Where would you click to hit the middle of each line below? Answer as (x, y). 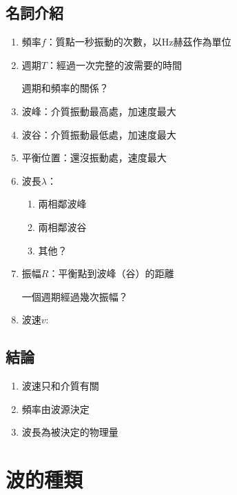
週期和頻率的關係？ (65, 88)
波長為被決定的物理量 (70, 432)
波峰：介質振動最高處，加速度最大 (99, 111)
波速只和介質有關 (60, 386)
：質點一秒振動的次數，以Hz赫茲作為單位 (138, 42)
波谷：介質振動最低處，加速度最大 (99, 134)
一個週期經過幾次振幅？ (75, 296)
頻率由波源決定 (55, 408)
